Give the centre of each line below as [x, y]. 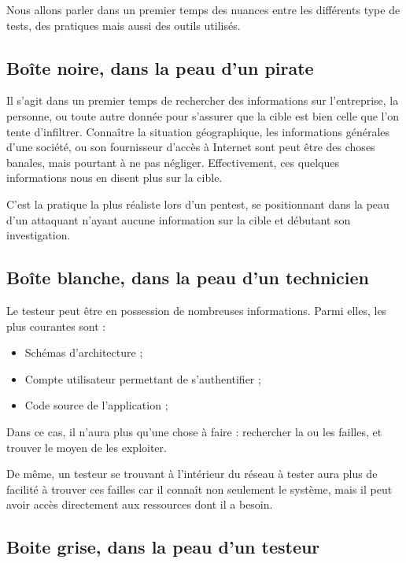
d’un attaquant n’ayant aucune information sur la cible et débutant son [179, 219]
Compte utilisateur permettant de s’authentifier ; [143, 378]
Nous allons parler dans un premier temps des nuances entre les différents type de [203, 9]
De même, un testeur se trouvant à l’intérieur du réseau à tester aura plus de [192, 474]
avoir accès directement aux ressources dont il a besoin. [140, 504]
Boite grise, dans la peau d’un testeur [163, 547]
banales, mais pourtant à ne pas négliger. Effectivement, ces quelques [173, 162]
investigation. [39, 235]
